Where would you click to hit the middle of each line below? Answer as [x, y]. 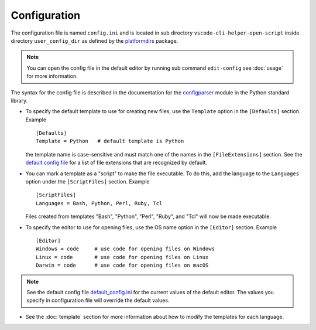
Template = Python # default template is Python [110, 141]
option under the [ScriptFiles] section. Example [87, 182]
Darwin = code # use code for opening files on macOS [122, 266]
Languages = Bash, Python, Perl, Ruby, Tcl [99, 203]
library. [19, 100]
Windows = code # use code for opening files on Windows [125, 249]
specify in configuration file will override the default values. [98, 300]
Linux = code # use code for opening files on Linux [122, 257]
